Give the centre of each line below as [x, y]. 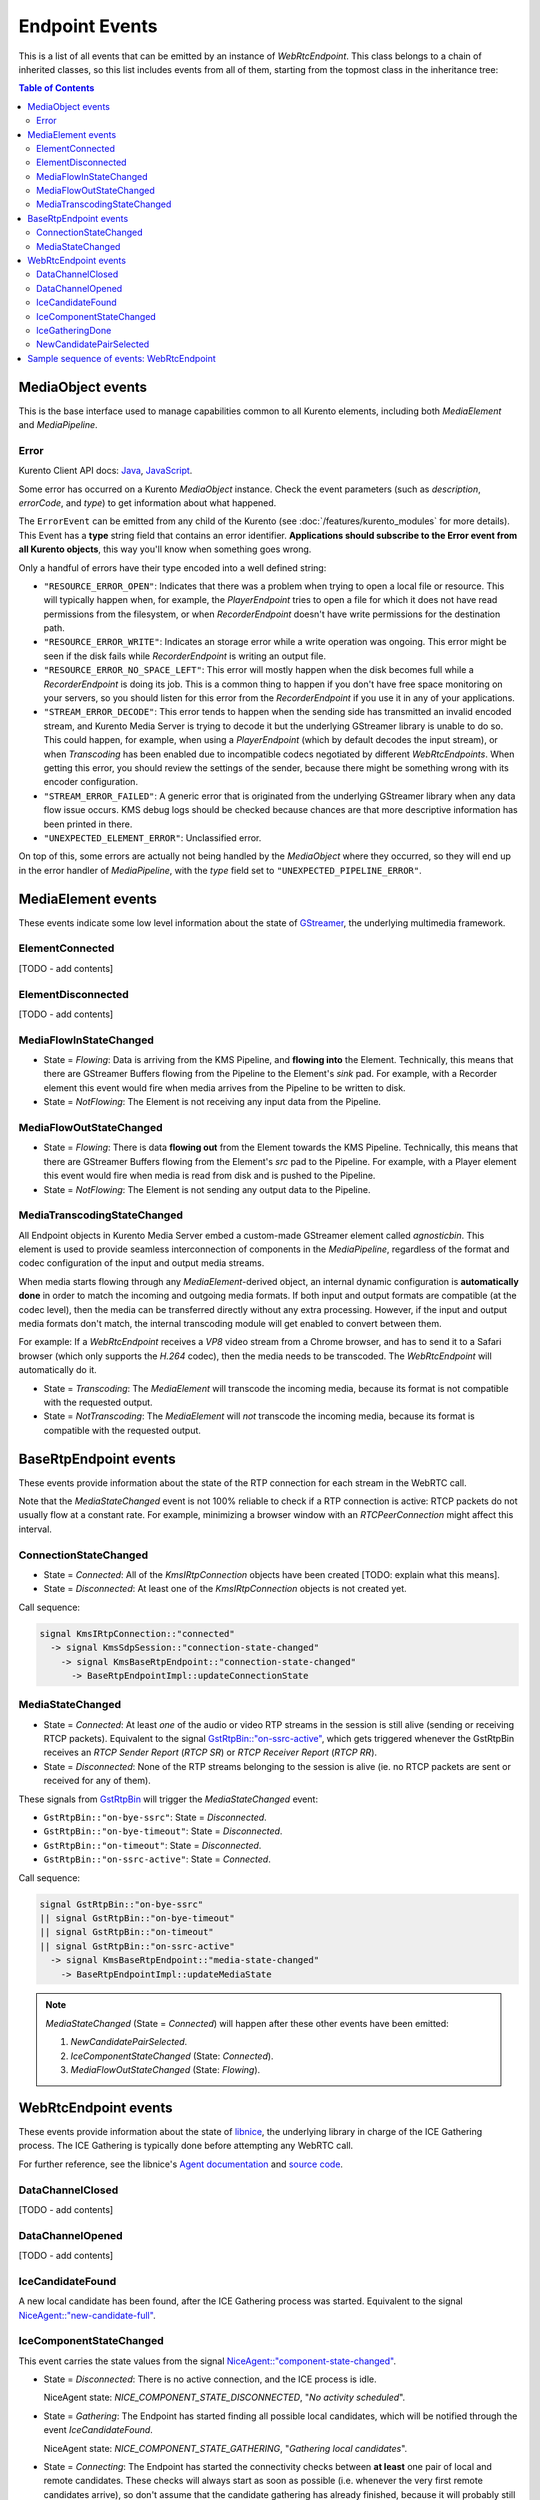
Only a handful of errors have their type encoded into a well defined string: [172, 567]
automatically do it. [57, 1370]
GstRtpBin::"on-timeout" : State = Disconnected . [152, 1845]
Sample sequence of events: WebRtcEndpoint [122, 358]
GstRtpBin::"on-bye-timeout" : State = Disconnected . [163, 1831]
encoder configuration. [91, 782]
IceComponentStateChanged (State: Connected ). [172, 2056]
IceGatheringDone [74, 330]
